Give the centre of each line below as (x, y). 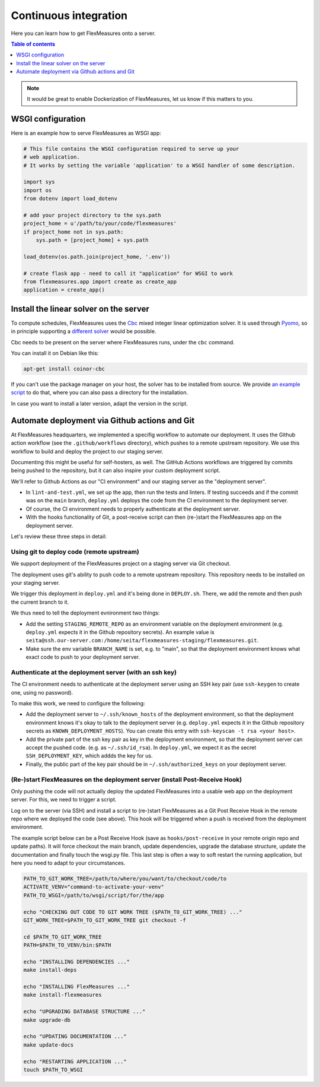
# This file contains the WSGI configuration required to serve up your (131, 149)
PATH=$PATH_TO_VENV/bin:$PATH (67, 945)
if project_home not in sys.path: (73, 232)
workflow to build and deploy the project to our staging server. (87, 451)
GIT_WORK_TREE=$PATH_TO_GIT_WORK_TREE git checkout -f (105, 920)
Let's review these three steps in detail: (59, 537)
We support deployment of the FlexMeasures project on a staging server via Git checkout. (121, 563)
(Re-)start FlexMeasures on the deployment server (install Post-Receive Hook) (127, 779)
